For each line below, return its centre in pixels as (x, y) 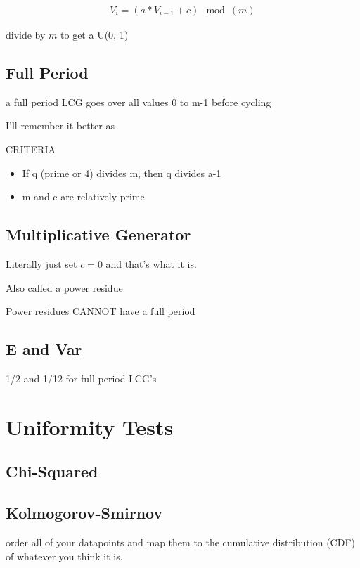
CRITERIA (31, 149)
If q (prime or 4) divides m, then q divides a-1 (122, 173)
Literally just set (41, 264)
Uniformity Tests (90, 426)
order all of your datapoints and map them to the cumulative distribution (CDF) (180, 542)
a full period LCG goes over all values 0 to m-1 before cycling (139, 102)
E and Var (44, 349)
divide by (26, 35)
